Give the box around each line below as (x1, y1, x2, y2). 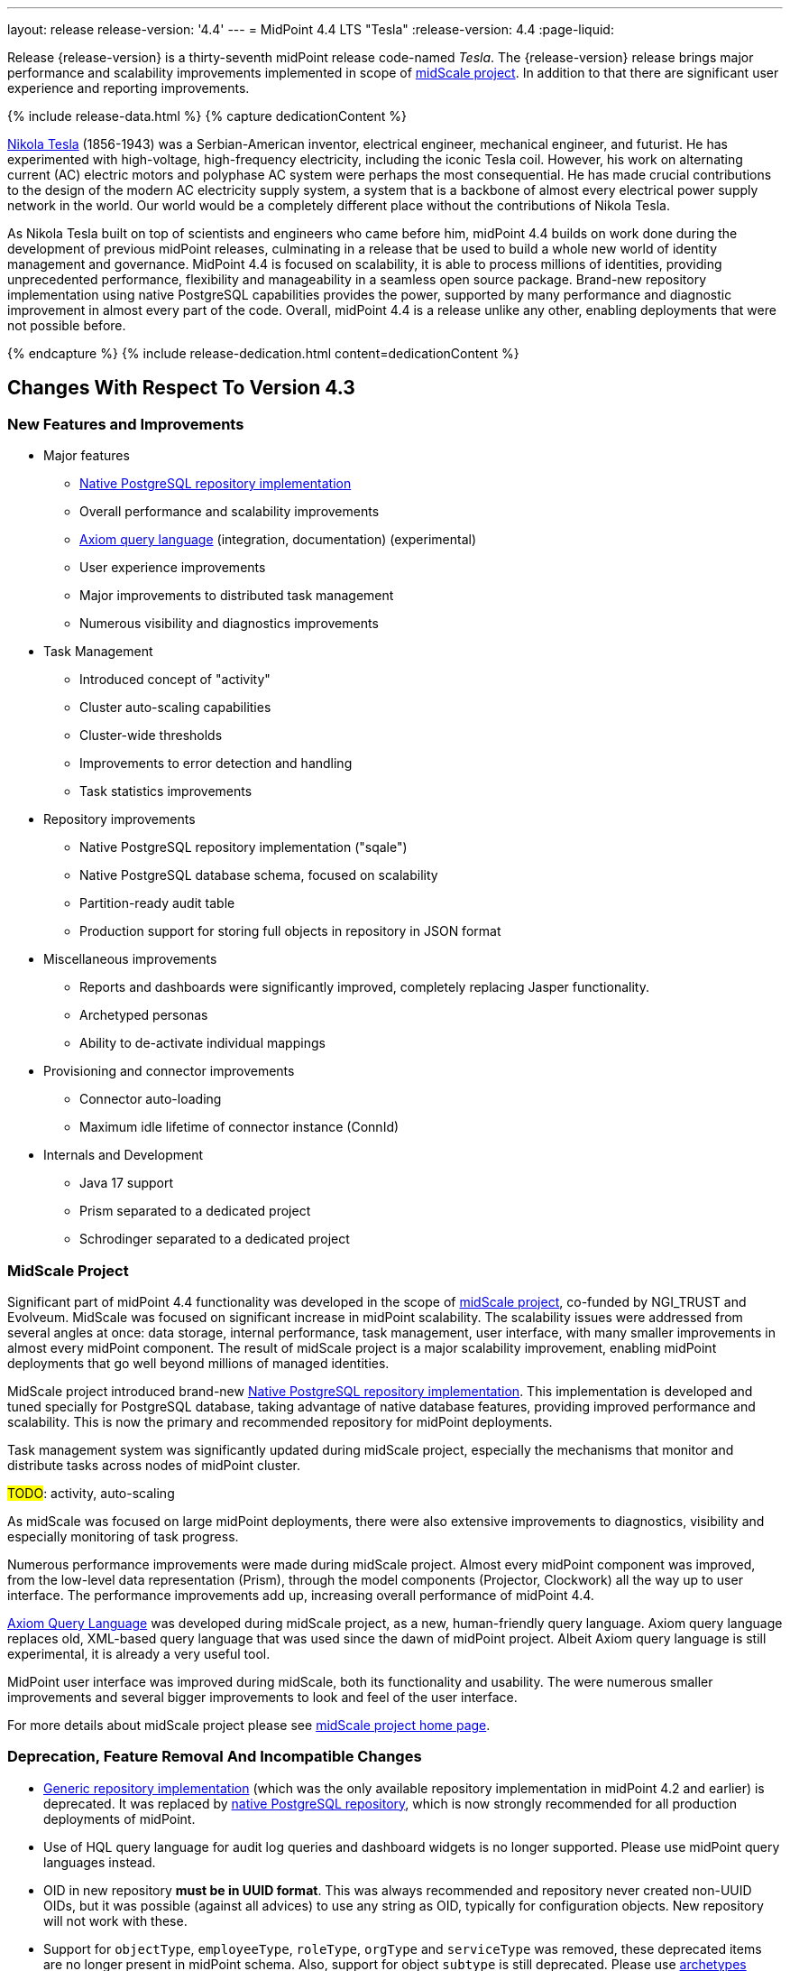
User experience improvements (79, 560, 266, 576)
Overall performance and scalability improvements (79, 504, 380, 520)
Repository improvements (43, 811, 196, 828)
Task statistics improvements (79, 783, 253, 800)
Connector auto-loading (79, 1091, 222, 1107)
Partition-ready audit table (79, 895, 235, 911)
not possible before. (7, 318, 126, 333)
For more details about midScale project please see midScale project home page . (7, 1717, 491, 1733)
